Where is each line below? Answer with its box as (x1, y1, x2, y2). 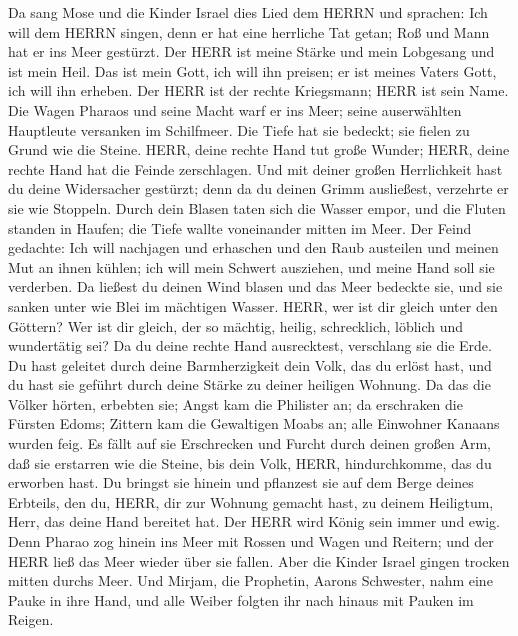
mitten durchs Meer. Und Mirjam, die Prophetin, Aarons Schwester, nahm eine (8, 570, 493, 591)
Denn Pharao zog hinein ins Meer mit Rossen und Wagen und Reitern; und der (8, 531, 494, 552)
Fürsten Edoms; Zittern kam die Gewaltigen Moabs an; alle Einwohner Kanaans (8, 413, 500, 434)
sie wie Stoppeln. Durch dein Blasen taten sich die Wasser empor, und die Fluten (8, 197, 506, 218)
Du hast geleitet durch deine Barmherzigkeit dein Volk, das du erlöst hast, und (8, 354, 492, 375)
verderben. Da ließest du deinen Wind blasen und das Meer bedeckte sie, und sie (8, 276, 503, 297)
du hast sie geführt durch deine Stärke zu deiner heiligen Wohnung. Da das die (8, 374, 491, 395)
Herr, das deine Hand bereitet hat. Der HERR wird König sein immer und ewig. (8, 511, 500, 532)
